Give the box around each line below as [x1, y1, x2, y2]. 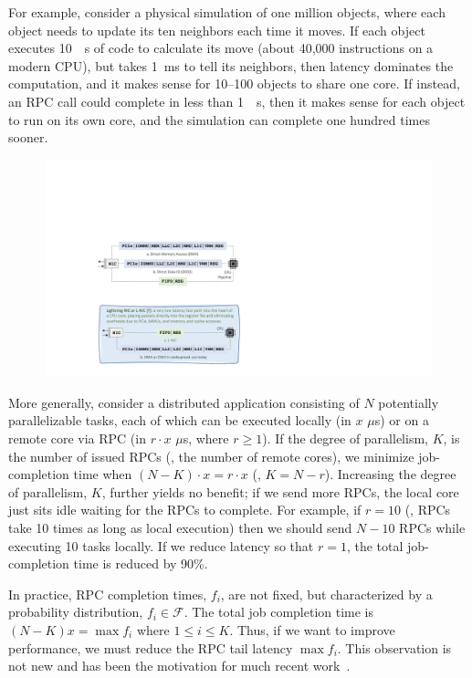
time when [73, 464, 132, 484]
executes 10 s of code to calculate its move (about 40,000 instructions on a [8, 38, 434, 57]
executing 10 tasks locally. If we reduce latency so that [8, 536, 314, 555]
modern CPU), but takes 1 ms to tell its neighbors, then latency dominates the [8, 56, 454, 75]
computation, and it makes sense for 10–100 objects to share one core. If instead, [8, 74, 460, 93]
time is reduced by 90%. [73, 554, 208, 573]
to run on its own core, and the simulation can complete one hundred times [8, 110, 430, 129]
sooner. [8, 128, 48, 147]
